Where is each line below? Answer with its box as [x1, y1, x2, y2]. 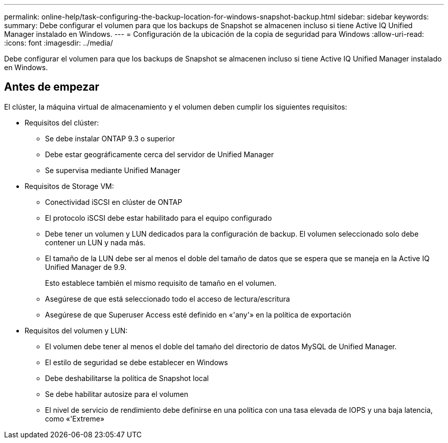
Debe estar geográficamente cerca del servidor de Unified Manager [45, 150, 274, 159]
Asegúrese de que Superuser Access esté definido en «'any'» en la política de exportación [45, 310, 351, 319]
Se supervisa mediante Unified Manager [45, 165, 181, 175]
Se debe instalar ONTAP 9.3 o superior [45, 134, 175, 143]
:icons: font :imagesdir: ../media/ [4, 38, 113, 47]
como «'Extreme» [45, 414, 105, 423]
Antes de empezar [4, 80, 99, 94]
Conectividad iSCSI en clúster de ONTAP [45, 197, 183, 206]
